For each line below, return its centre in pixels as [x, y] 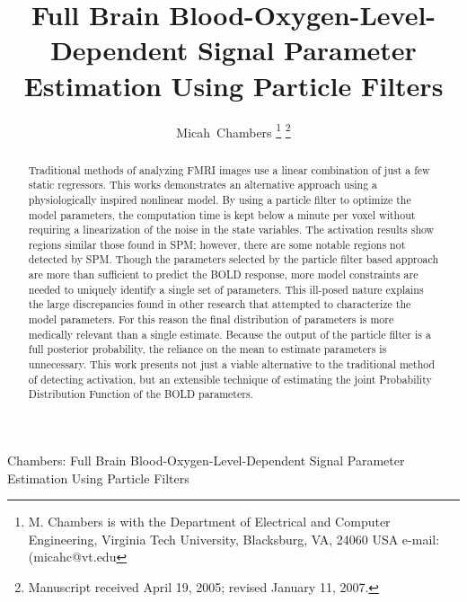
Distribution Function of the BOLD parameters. [141, 394]
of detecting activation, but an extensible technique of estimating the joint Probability [230, 379]
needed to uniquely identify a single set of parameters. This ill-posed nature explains [226, 289]
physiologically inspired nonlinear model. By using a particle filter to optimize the [220, 199]
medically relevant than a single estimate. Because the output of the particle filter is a [229, 334]
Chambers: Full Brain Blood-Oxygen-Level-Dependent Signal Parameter [206, 460]
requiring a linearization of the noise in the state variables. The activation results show [231, 230]
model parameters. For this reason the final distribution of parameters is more [211, 319]
